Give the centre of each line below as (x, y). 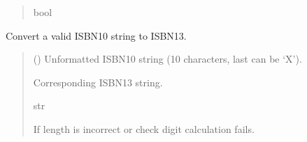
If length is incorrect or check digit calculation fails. (144, 128)
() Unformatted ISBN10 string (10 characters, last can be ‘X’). (167, 59)
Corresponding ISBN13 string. (98, 82)
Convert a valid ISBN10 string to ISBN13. (96, 35)
